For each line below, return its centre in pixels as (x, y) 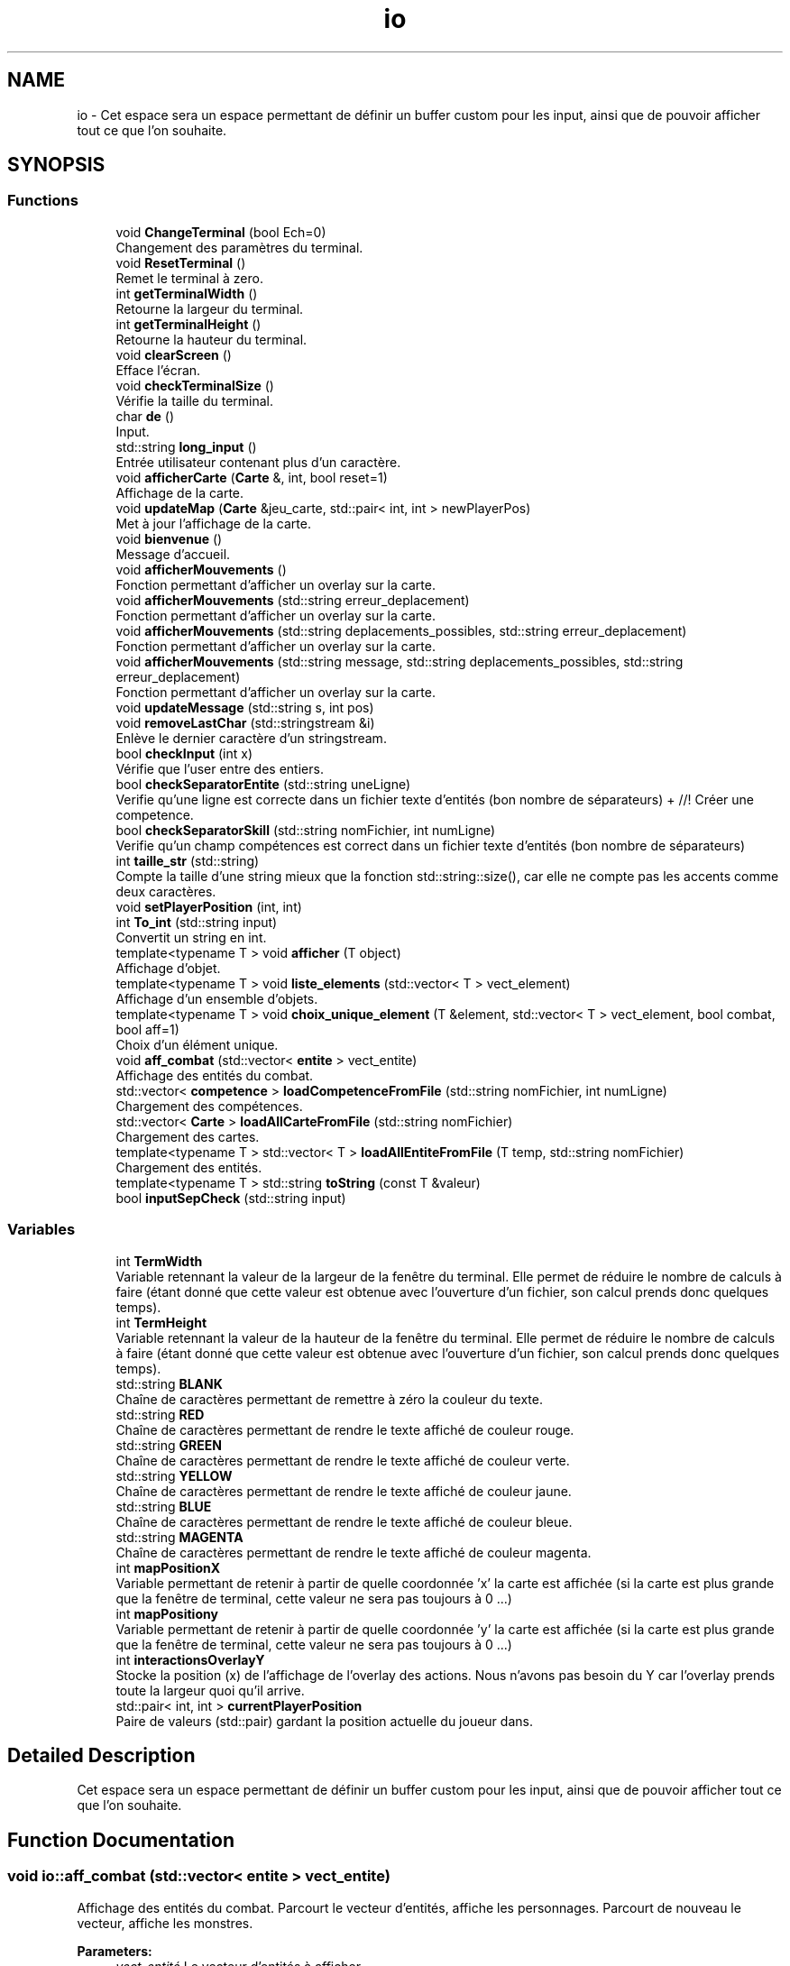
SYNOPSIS (56, 165)
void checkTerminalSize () (195, 385)
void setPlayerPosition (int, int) (209, 906)
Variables (41, 1230)
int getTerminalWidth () (187, 293)
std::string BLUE (164, 1506)
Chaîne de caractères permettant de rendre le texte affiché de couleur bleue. (344, 1521)
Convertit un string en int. (191, 937)
